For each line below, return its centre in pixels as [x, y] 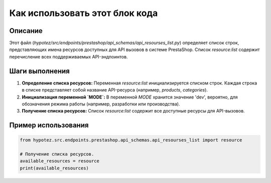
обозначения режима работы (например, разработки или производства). [101, 104]
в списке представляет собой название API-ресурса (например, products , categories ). [115, 90]
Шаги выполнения [39, 71]
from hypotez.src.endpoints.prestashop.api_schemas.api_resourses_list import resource [131, 140]
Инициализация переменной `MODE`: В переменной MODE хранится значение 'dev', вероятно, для [130, 97]
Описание [26, 31]
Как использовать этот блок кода [84, 13]
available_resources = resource [60, 161]
